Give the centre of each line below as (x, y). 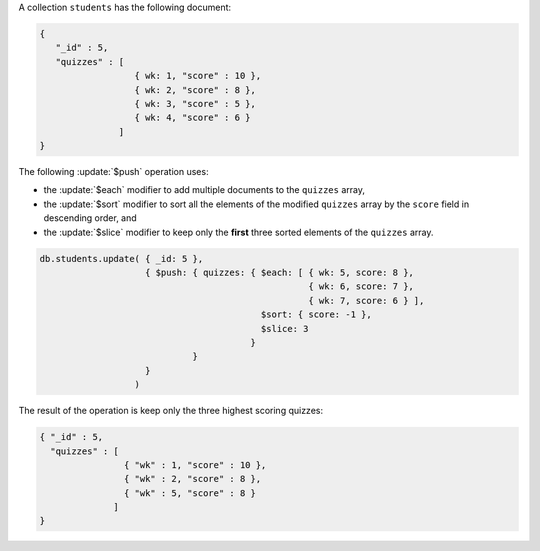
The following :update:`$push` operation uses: (113, 172)
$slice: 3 (284, 328)
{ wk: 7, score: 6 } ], (366, 300)
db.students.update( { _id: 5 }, (121, 258)
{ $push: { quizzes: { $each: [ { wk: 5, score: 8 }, (280, 273)
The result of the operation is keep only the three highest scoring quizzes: (171, 411)
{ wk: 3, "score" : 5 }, (195, 103)
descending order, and (90, 218)
